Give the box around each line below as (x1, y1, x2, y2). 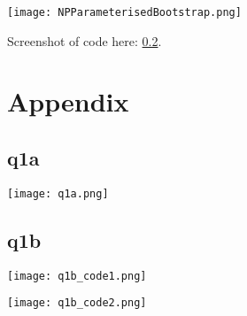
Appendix (7, 83, 129, 119)
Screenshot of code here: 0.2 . (7, 31, 162, 50)
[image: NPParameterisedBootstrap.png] (7, 6, 242, 19)
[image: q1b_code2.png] (7, 297, 147, 310)
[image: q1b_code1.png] (7, 269, 147, 282)
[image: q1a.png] (7, 187, 109, 200)
